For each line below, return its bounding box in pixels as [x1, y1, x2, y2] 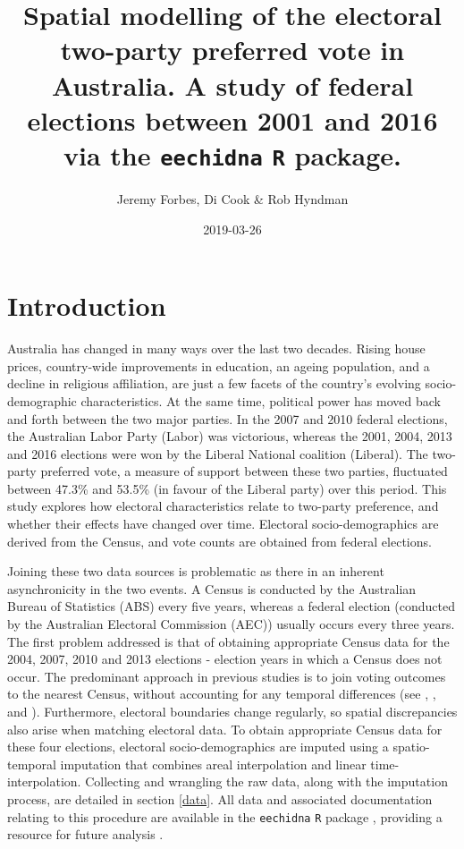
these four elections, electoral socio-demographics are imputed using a [7, 737, 389, 756]
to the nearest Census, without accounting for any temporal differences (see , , [7, 684, 436, 703]
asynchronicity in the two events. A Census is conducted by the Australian [7, 579, 417, 598]
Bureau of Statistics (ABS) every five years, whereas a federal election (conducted [7, 597, 455, 616]
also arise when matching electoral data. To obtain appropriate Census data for [7, 719, 443, 738]
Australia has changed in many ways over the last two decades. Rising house [7, 339, 426, 358]
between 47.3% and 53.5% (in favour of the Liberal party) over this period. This [7, 479, 447, 497]
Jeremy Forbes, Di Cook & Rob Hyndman [116, 190, 349, 208]
